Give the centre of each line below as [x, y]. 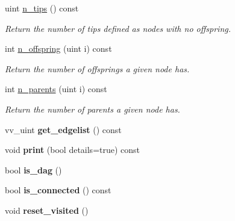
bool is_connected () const [58, 190]
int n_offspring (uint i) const [58, 48]
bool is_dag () [33, 170]
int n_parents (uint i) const [56, 89]
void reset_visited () [47, 210]
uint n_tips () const [42, 8]
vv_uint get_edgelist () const [63, 129]
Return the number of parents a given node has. [92, 109]
